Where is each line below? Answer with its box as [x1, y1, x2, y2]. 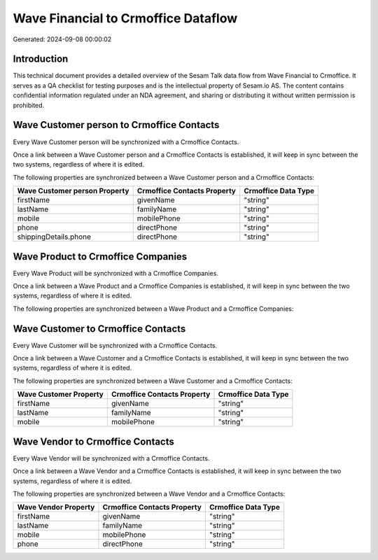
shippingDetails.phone [17, 232, 91, 241]
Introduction [13, 53, 69, 65]
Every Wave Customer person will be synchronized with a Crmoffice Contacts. [13, 137, 239, 146]
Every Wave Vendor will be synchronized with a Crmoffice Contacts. [13, 454, 210, 462]
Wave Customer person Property [17, 186, 129, 196]
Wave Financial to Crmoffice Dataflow [13, 10, 238, 26]
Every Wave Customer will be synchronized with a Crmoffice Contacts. [13, 341, 217, 349]
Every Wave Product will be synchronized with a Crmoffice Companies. [13, 269, 218, 277]
